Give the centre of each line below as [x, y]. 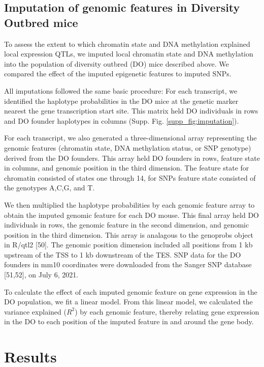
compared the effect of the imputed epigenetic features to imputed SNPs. [118, 74]
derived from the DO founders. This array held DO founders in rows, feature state [132, 158]
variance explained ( [35, 311]
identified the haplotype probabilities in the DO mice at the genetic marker [121, 101]
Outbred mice [41, 22]
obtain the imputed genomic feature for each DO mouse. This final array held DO [131, 215]
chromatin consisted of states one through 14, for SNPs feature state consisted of [130, 177]
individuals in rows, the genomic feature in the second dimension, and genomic [127, 225]
